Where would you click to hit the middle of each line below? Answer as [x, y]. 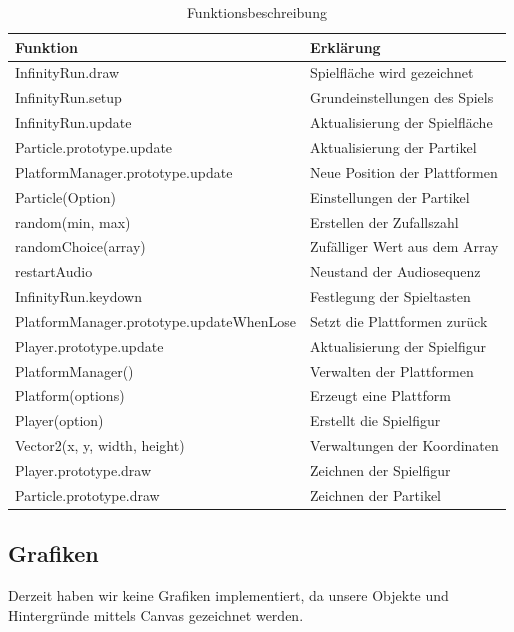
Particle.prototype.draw [87, 494]
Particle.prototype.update [94, 146]
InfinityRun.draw [67, 72]
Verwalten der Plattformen [392, 370]
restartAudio [54, 271]
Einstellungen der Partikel [390, 196]
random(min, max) [73, 221]
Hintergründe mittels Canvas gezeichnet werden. [156, 614]
